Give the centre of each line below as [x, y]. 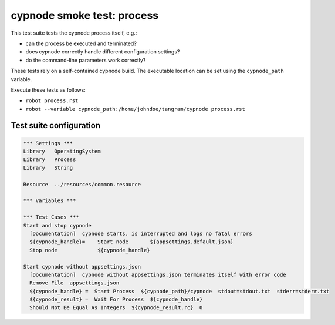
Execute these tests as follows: [48, 90]
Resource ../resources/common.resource [82, 184]
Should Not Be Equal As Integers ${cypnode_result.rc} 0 [116, 308]
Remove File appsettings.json [75, 283]
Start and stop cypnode [57, 225]
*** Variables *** [50, 201]
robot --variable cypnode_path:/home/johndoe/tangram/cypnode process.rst [136, 109]
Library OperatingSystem [62, 152]
